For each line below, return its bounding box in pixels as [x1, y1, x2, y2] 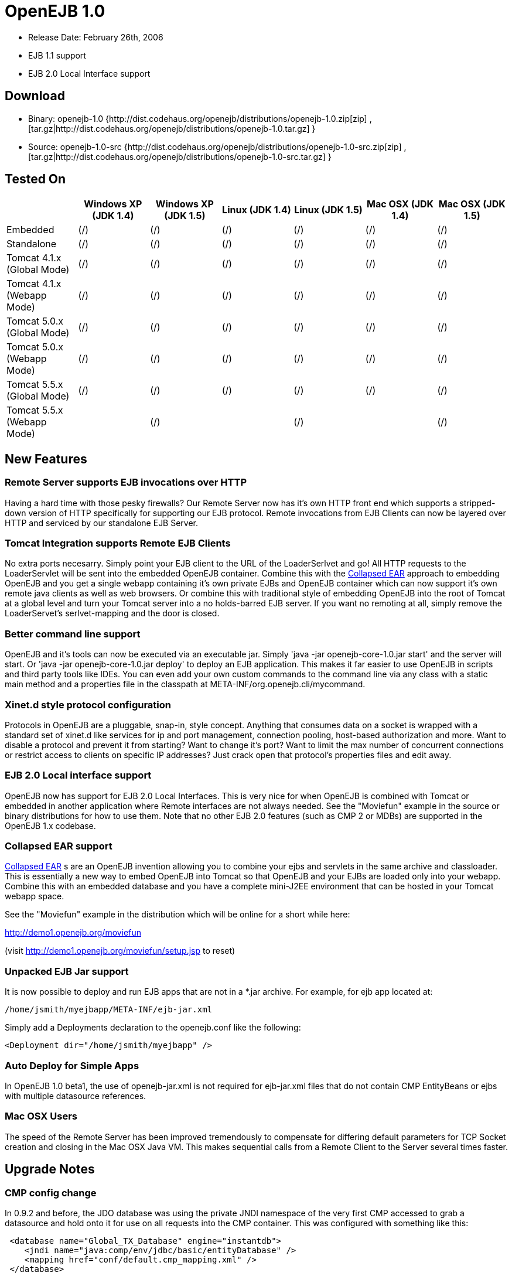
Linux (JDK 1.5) [294, 204, 363, 216]
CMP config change [5, 1186, 97, 1199]
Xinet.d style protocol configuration [5, 698, 171, 711]
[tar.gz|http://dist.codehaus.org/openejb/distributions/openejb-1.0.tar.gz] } [28, 123, 316, 134]
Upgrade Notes [5, 1162, 95, 1177]
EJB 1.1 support [28, 50, 86, 60]
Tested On [5, 172, 66, 187]
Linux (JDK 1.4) [222, 204, 291, 216]
